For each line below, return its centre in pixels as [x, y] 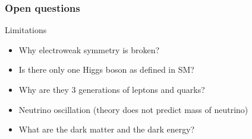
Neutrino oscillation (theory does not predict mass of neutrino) [133, 109]
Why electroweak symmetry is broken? [89, 49]
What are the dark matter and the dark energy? [107, 129]
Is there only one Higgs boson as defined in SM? [106, 69]
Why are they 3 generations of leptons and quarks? [112, 89]
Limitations [26, 30]
